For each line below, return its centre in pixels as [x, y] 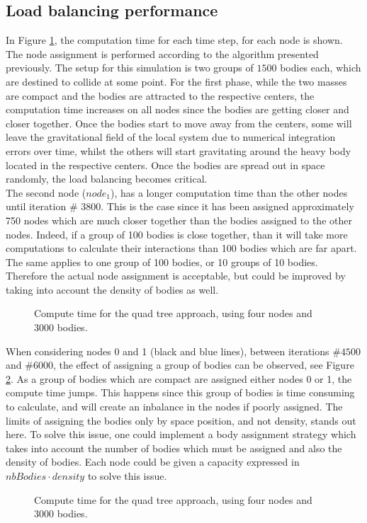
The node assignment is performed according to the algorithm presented [162, 53]
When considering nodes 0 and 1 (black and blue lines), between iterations [168, 351]
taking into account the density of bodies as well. [112, 289]
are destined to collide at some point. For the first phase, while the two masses [176, 81]
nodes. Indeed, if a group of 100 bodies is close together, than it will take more [177, 234]
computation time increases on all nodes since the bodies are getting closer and [177, 109]
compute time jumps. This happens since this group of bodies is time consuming [180, 392]
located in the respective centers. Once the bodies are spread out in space [165, 165]
